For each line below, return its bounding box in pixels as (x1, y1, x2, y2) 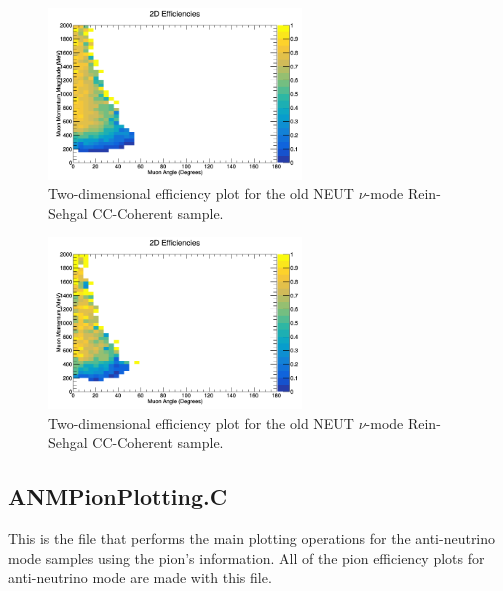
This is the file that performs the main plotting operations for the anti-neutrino (8, 528, 496, 549)
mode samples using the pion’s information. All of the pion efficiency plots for (8, 547, 485, 568)
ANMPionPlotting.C (8, 481, 228, 512)
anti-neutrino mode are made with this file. (8, 567, 272, 588)
